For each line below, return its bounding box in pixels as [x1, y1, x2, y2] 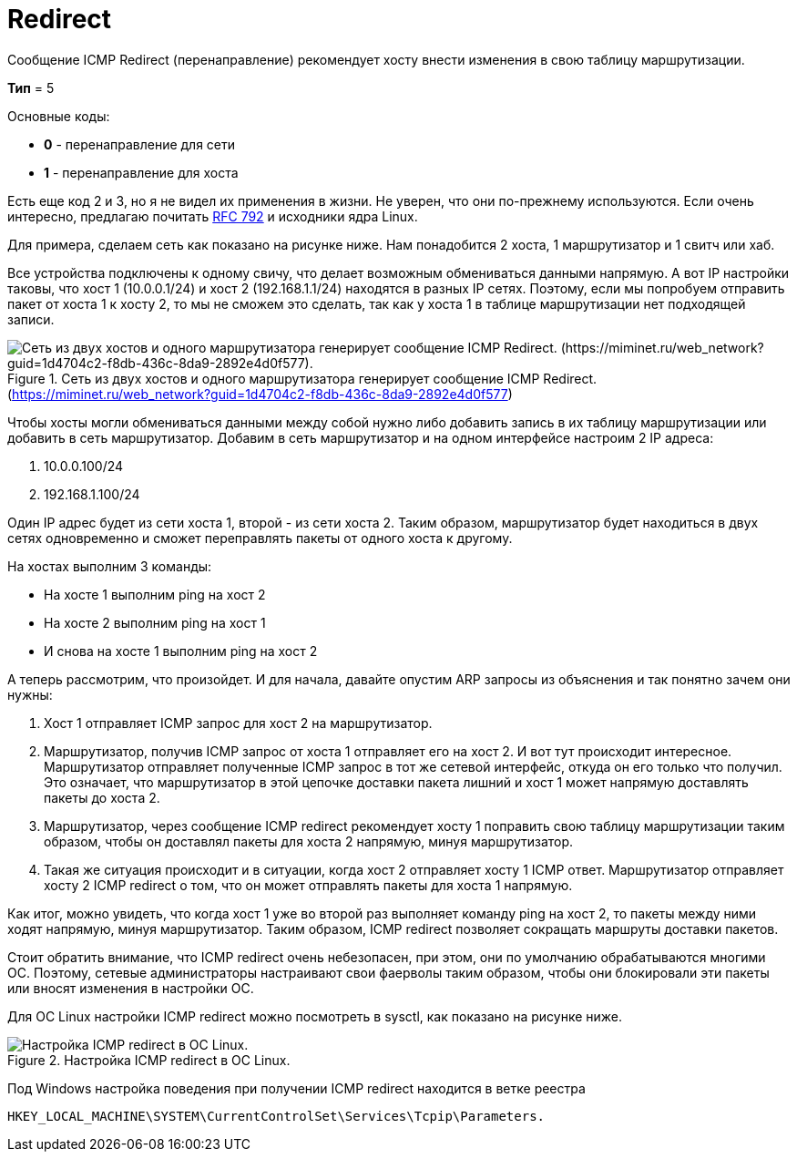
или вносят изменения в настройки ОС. [7, 980, 254, 996]
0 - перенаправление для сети [44, 136, 236, 152]
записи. [7, 311, 55, 327]
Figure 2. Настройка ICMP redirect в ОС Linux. [7, 1051, 291, 1068]
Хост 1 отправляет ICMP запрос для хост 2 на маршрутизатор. [44, 714, 433, 731]
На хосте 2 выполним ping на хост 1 [44, 614, 266, 631]
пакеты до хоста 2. [44, 789, 160, 805]
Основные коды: [7, 108, 110, 124]
